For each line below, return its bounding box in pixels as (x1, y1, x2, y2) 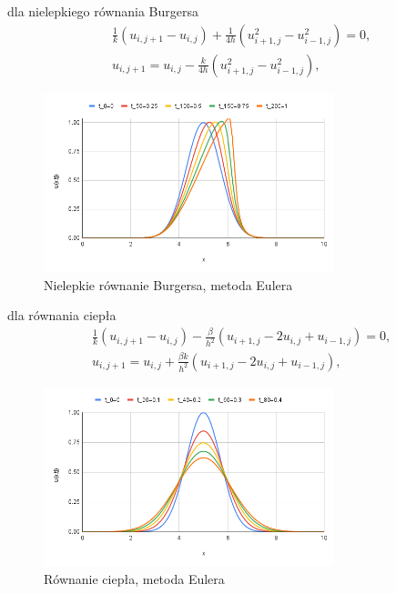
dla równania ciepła (7, 306, 117, 325)
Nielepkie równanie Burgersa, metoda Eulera (44, 275, 293, 294)
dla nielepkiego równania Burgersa (7, 2, 199, 20)
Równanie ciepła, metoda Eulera (44, 569, 225, 588)
